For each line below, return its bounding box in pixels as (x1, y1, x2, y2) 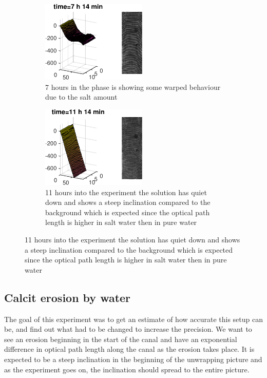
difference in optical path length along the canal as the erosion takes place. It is (4, 344, 255, 354)
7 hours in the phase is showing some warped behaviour (45, 81, 221, 92)
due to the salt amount (45, 91, 118, 102)
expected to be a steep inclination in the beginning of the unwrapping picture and (4, 354, 262, 365)
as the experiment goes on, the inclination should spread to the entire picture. (4, 364, 250, 374)
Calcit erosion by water (4, 289, 131, 305)
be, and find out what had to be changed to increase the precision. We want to (4, 324, 252, 334)
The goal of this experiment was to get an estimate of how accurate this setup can (4, 313, 263, 324)
